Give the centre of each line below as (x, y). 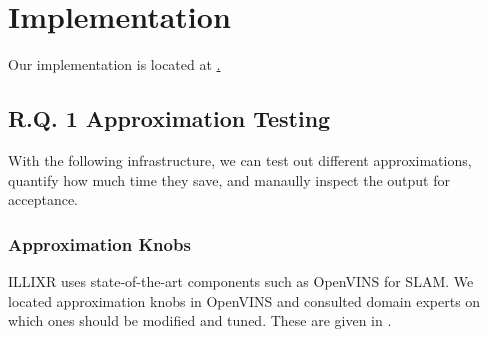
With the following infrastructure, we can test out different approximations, (240, 159)
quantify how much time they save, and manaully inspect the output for (229, 179)
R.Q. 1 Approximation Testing (169, 118)
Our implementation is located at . (114, 64)
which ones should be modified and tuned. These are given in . (200, 320)
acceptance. (43, 199)
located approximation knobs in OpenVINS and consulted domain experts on (244, 300)
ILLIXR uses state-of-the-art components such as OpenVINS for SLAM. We (241, 280)
